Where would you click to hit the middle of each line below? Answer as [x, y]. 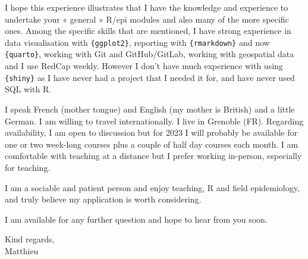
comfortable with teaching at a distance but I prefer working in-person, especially [153, 156]
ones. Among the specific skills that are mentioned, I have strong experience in [148, 31]
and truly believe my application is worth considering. [103, 199]
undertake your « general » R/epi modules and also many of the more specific [147, 19]
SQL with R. [28, 89]
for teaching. [28, 167]
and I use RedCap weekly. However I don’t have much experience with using [144, 66]
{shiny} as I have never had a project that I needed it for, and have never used [150, 77]
